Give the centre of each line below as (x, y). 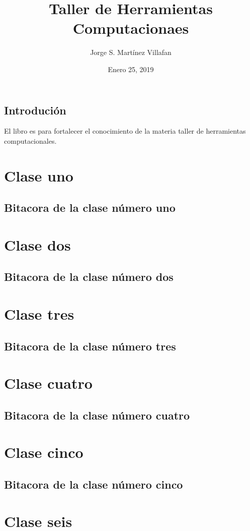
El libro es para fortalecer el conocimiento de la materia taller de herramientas (125, 131)
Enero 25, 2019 (131, 69)
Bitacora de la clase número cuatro (97, 415)
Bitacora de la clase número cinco (94, 484)
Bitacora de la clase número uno (90, 208)
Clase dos (37, 244)
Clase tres (39, 314)
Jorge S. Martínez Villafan (131, 52)
